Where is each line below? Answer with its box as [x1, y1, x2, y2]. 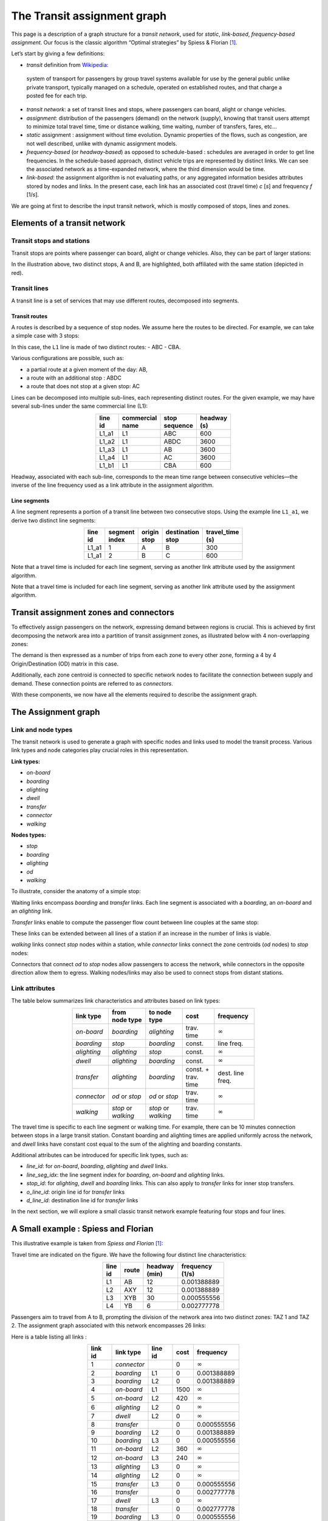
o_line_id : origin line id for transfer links [26, 1188, 125, 1196]
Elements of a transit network [11, 218, 126, 228]
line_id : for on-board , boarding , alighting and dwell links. [26, 1163, 168, 1170]
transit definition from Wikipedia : [26, 61, 109, 68]
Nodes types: [11, 831, 47, 838]
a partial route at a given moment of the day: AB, [26, 366, 148, 373]
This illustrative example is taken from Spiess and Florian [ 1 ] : [11, 1240, 163, 1247]
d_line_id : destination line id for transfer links [26, 1196, 138, 1204]
